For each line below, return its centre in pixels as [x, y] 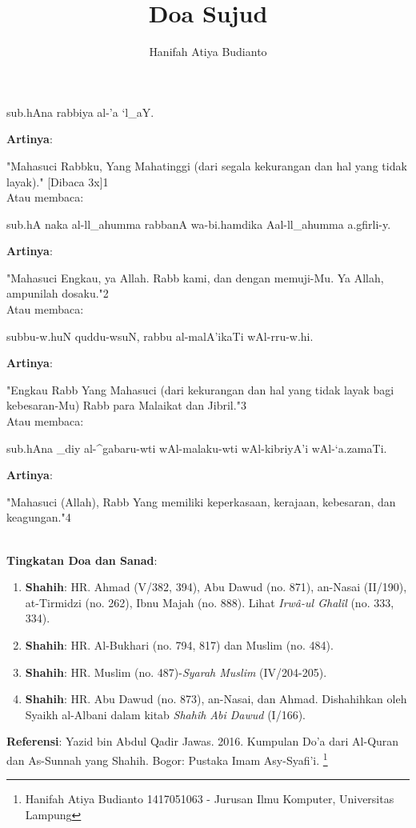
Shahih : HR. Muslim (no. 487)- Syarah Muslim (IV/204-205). [176, 672]
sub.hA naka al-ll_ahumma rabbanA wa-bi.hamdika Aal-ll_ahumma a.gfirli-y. [199, 224]
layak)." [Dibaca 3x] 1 [58, 181]
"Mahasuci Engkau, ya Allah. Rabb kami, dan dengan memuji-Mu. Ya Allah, [195, 277]
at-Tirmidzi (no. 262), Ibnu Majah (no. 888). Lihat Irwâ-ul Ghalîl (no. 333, [210, 602]
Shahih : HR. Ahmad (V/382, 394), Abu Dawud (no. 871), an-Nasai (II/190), [216, 587]
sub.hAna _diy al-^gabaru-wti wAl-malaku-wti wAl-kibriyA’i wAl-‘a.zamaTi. [197, 448]
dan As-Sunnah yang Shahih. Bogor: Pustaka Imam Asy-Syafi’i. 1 [167, 758]
